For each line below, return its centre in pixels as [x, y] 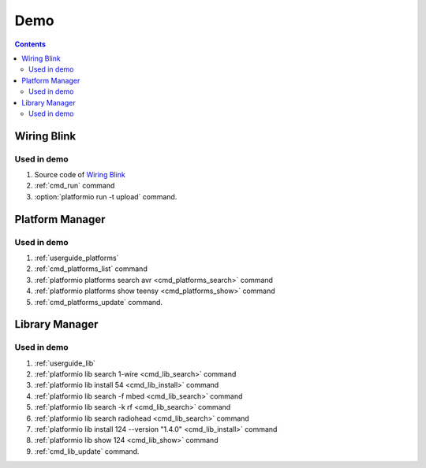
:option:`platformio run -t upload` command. [106, 196]
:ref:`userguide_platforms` [77, 258]
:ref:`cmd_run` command [75, 186]
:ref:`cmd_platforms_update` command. [99, 302]
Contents [30, 44]
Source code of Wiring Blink [80, 175]
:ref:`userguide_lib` [65, 363]
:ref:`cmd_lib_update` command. [87, 451]
